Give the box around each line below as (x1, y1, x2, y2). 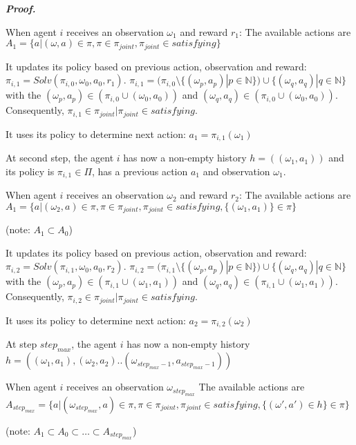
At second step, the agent (6, 150, 114, 165)
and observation (203, 164, 270, 178)
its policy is (6, 164, 55, 178)
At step (6, 337, 37, 351)
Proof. (6, 1, 36, 15)
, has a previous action (92, 164, 188, 178)
